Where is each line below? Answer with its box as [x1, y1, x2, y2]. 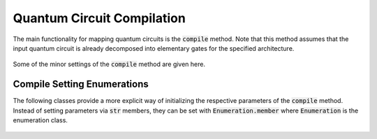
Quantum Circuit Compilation [13, 10, 186, 26]
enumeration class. [13, 116, 68, 124]
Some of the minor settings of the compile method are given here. [13, 60, 206, 69]
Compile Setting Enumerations [13, 79, 149, 90]
